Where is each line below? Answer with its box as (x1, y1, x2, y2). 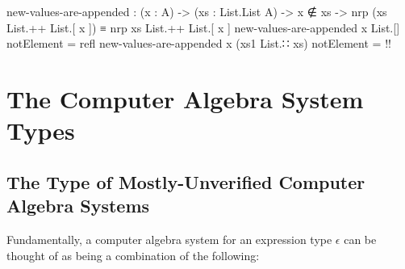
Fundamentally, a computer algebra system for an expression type (6, 230, 332, 247)
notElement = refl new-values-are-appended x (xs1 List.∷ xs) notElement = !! (6, 35, 391, 52)
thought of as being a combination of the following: (6, 246, 260, 263)
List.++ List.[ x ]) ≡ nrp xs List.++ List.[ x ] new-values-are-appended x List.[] (6, 19, 400, 36)
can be (344, 230, 377, 247)
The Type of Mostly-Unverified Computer (6, 169, 365, 194)
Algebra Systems (6, 193, 150, 218)
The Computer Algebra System (6, 82, 364, 115)
